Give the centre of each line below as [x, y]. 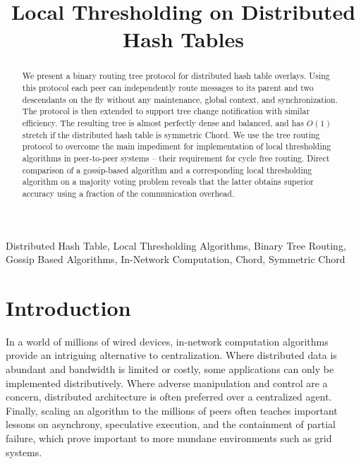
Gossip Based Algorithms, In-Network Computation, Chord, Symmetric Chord [176, 259]
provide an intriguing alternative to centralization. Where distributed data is [171, 355]
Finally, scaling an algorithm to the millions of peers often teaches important [172, 410]
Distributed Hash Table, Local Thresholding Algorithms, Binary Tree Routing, [176, 245]
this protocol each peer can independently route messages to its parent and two [168, 88]
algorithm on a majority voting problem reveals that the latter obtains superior [168, 182]
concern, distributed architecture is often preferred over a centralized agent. [169, 397]
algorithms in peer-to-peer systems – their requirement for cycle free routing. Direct [176, 158]
